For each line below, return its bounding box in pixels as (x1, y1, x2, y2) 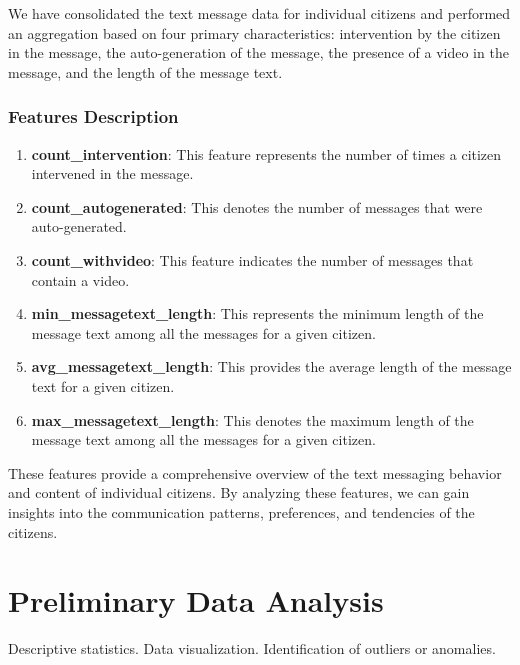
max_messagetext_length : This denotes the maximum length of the (31, 409, 474, 430)
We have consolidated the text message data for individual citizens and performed (8, 3, 511, 23)
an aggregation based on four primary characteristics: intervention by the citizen (8, 22, 501, 43)
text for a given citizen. (31, 375, 175, 396)
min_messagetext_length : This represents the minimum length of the (31, 303, 484, 324)
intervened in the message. (31, 163, 194, 184)
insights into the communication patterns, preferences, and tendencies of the (8, 501, 475, 522)
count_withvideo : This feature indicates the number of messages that (31, 249, 474, 270)
